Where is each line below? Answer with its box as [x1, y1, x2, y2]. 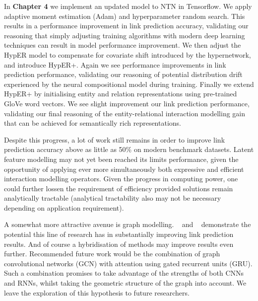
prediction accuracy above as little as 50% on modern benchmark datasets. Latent [4, 144, 254, 154]
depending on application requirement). [4, 202, 124, 213]
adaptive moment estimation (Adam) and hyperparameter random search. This [4, 10, 245, 21]
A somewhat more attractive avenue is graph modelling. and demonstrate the [4, 219, 251, 229]
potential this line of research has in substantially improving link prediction [4, 229, 234, 239]
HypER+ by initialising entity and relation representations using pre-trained [4, 88, 237, 99]
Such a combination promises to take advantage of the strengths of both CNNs [4, 268, 244, 278]
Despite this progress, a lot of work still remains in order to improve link [4, 134, 225, 145]
